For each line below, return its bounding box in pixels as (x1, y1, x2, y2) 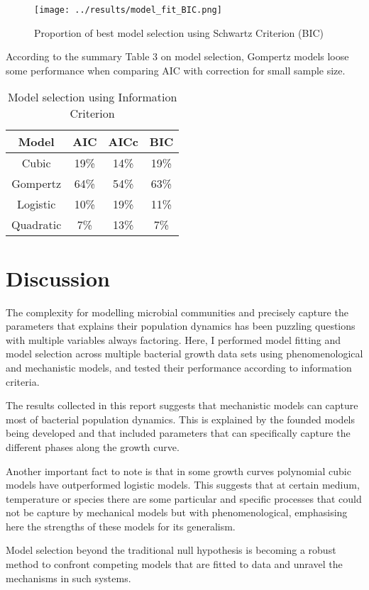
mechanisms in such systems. (6, 570, 131, 585)
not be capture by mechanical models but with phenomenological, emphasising (6, 505, 348, 520)
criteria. (6, 374, 40, 389)
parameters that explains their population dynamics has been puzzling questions (6, 318, 356, 333)
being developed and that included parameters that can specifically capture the (6, 425, 351, 440)
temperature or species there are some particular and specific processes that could (6, 491, 362, 506)
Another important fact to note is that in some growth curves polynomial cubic (6, 463, 351, 478)
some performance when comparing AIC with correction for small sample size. (6, 62, 346, 77)
